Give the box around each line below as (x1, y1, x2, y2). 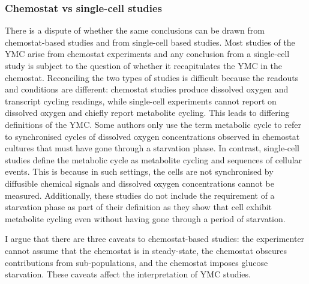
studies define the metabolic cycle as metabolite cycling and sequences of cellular (5, 153, 302, 166)
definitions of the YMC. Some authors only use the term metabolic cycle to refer (5, 118, 301, 130)
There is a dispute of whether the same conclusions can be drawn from (5, 24, 265, 37)
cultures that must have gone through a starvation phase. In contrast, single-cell (5, 142, 299, 154)
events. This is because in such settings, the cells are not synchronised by (5, 165, 274, 178)
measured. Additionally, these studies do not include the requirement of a (5, 189, 275, 201)
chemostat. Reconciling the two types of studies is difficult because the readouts (5, 71, 299, 83)
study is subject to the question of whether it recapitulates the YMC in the (5, 59, 283, 71)
